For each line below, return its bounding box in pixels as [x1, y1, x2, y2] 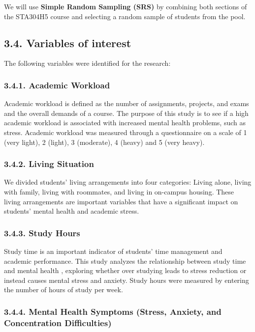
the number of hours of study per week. [4, 284, 123, 295]
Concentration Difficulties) [4, 316, 112, 329]
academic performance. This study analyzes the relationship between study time [4, 255, 246, 266]
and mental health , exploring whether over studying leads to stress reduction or [4, 265, 247, 276]
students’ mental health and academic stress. [4, 206, 139, 216]
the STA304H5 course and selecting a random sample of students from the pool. [4, 11, 246, 21]
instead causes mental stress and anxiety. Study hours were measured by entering [4, 275, 249, 285]
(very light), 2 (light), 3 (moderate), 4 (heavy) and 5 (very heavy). [4, 137, 205, 147]
